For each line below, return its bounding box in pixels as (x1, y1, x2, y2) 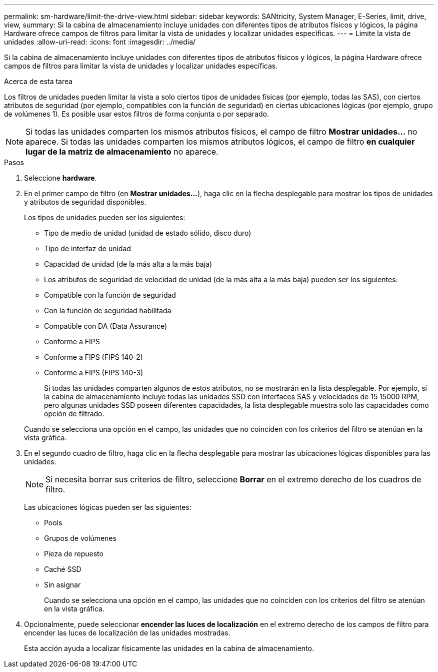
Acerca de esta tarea (4, 77, 73, 86)
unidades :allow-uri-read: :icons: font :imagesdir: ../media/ (4, 38, 196, 46)
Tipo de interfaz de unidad (44, 244, 131, 253)
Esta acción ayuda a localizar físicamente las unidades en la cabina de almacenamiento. (24, 644, 314, 652)
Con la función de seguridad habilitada (44, 306, 171, 315)
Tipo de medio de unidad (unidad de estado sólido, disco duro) (44, 229, 251, 237)
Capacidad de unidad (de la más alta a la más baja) (44, 260, 212, 268)
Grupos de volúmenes (44, 534, 116, 542)
